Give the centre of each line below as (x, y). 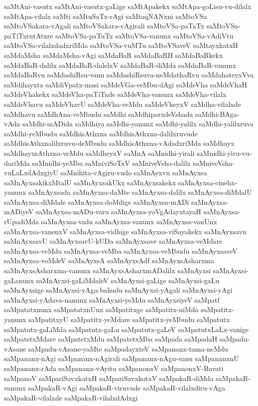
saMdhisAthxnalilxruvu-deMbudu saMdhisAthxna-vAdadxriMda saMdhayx (119, 143)
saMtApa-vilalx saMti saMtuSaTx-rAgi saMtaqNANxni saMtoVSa (106, 16)
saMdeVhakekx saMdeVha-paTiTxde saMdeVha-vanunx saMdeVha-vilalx (115, 94)
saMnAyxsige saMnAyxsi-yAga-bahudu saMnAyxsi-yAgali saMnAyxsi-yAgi (118, 290)
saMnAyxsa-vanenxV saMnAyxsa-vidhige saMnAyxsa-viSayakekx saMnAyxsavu (125, 231)
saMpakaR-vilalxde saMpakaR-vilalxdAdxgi (71, 397)
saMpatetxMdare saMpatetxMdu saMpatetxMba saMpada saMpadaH (111, 339)
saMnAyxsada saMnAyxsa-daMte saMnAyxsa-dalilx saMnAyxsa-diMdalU (140, 192)
